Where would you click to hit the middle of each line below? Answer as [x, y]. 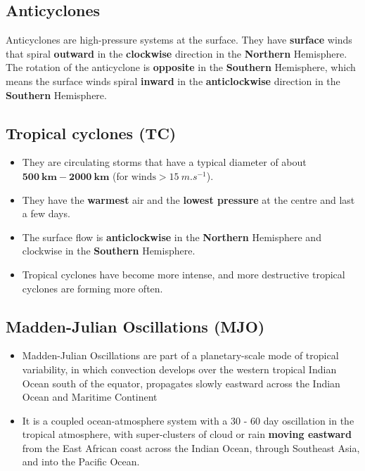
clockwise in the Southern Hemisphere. [109, 251]
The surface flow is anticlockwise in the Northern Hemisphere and [172, 237]
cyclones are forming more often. [92, 288]
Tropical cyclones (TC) [91, 133]
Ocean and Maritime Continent [90, 397]
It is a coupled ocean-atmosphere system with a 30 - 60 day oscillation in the [188, 420]
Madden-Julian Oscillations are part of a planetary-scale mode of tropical [180, 355]
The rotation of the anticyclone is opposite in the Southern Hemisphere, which [181, 67]
